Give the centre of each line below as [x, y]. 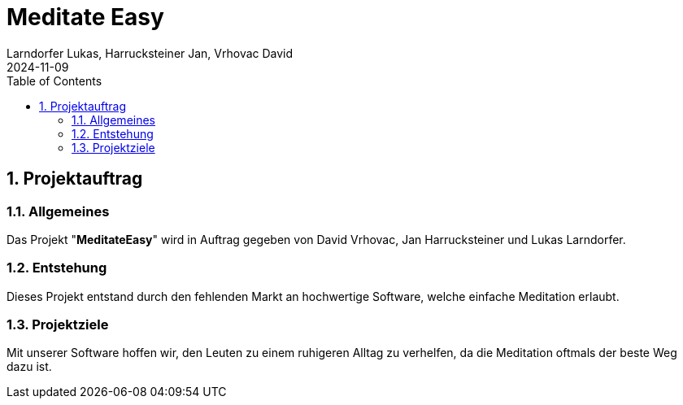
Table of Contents [54, 81]
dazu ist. [29, 367]
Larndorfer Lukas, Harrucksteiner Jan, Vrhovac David [150, 53]
